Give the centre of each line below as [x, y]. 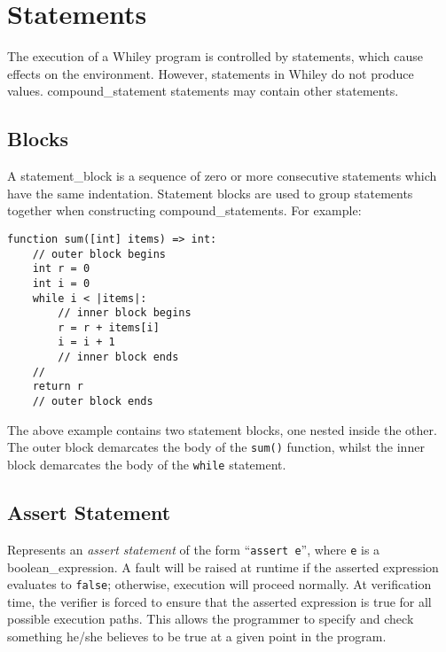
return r [58, 387]
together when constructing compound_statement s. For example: [184, 210]
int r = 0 [61, 269]
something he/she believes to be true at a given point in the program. [197, 636]
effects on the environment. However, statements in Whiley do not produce [211, 73]
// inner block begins [125, 313]
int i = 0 [61, 283]
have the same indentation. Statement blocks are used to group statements [210, 193]
